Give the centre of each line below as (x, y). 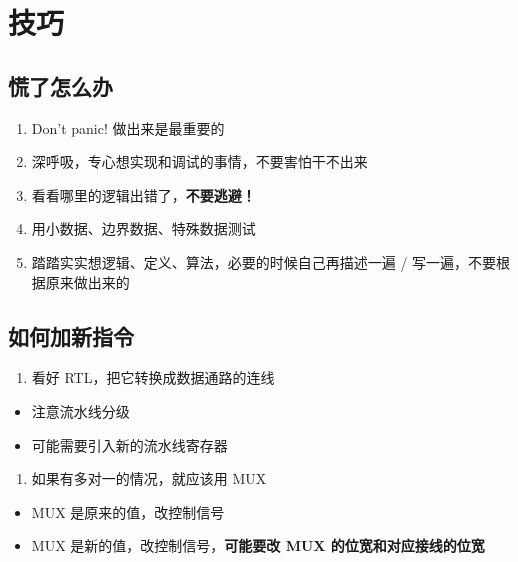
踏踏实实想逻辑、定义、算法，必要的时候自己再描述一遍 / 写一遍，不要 (264, 261)
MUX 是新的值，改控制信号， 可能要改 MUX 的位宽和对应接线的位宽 (258, 545)
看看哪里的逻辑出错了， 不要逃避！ (143, 194)
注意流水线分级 (80, 410)
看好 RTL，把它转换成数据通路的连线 (153, 377)
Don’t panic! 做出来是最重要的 (128, 127)
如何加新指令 (71, 335)
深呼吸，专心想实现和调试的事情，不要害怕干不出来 (199, 161)
